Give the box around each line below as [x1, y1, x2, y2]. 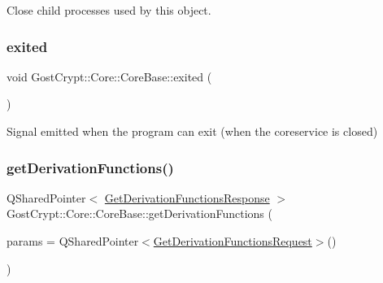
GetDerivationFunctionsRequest [153, 233, 312, 249]
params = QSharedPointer [7, 233, 139, 249]
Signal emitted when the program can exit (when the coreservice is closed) [7, 123, 378, 139]
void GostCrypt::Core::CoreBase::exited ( [7, 67, 212, 85]
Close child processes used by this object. [7, 2, 211, 18]
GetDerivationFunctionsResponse [104, 189, 270, 206]
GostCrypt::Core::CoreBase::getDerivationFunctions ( [7, 205, 272, 222]
